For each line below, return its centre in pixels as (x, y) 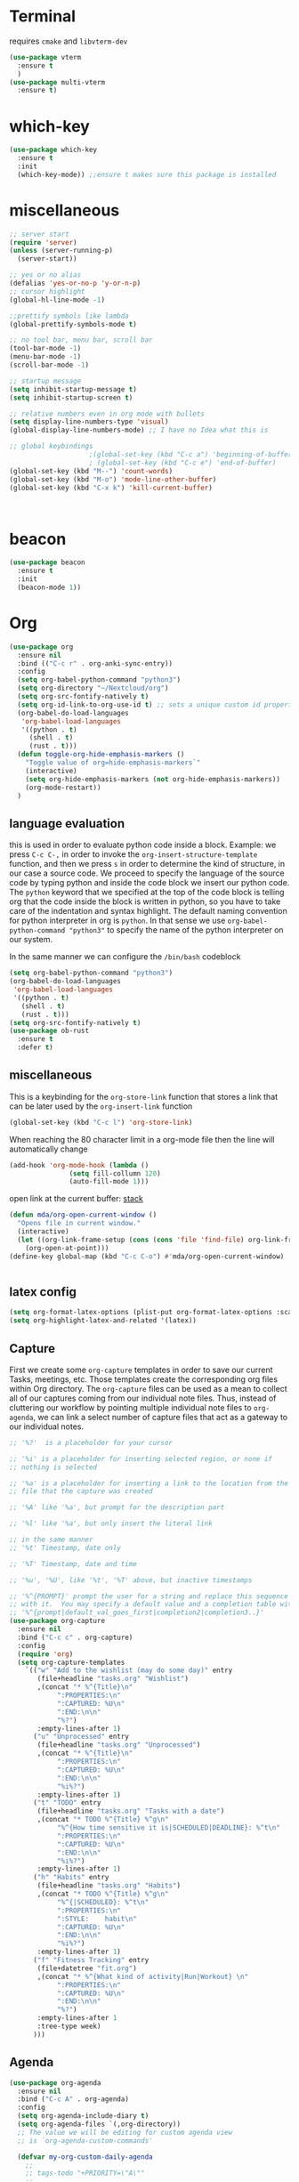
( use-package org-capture (57, 1621)
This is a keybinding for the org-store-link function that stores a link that (144, 1096)
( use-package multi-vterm (57, 82)
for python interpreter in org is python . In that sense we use (117, 921)
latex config (43, 1292)
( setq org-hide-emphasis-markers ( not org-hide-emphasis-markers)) (153, 779)
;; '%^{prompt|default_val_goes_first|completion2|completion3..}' (137, 1612)
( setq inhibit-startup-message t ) (73, 389)
